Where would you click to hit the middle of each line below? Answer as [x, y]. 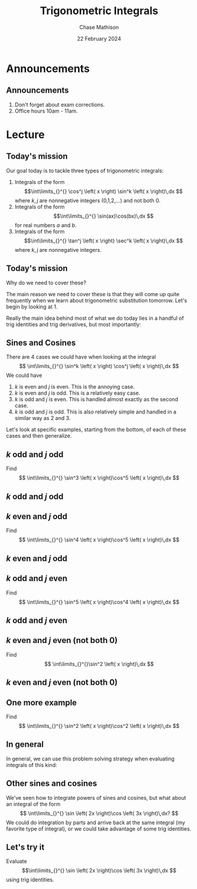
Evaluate [17, 861]
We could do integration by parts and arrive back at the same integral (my [96, 822]
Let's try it [25, 847]
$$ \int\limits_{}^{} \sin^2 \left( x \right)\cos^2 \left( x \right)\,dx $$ [99, 726]
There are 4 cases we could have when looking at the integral [81, 357]
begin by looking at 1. [32, 306]
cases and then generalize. [39, 436]
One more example [42, 702]
